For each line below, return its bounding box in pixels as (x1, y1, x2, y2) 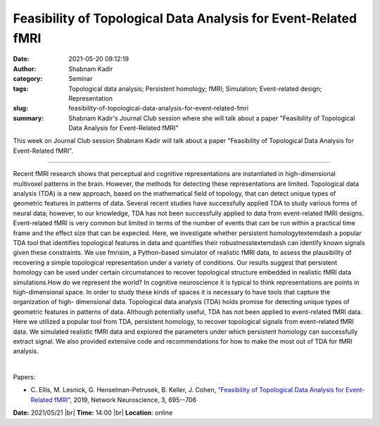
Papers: (13, 373, 36, 382)
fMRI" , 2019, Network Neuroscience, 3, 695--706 (53, 395, 197, 404)
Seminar (68, 75, 93, 83)
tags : (13, 84, 29, 93)
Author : (13, 64, 37, 73)
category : (13, 75, 43, 83)
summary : (13, 113, 44, 123)
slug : (13, 104, 28, 113)
